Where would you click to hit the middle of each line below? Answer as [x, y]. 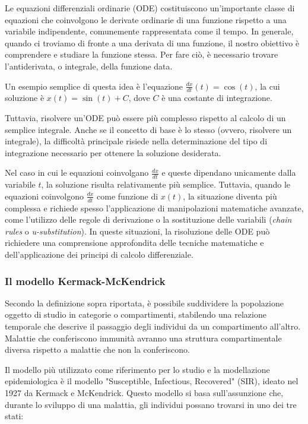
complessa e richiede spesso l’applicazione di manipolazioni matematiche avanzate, [154, 208]
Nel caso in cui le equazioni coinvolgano [77, 173]
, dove [139, 98]
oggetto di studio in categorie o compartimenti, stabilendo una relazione [136, 314]
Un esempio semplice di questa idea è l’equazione [94, 86]
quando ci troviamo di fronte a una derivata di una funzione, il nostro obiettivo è [152, 42]
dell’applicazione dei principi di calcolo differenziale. [99, 254]
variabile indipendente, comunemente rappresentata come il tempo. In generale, [149, 31]
